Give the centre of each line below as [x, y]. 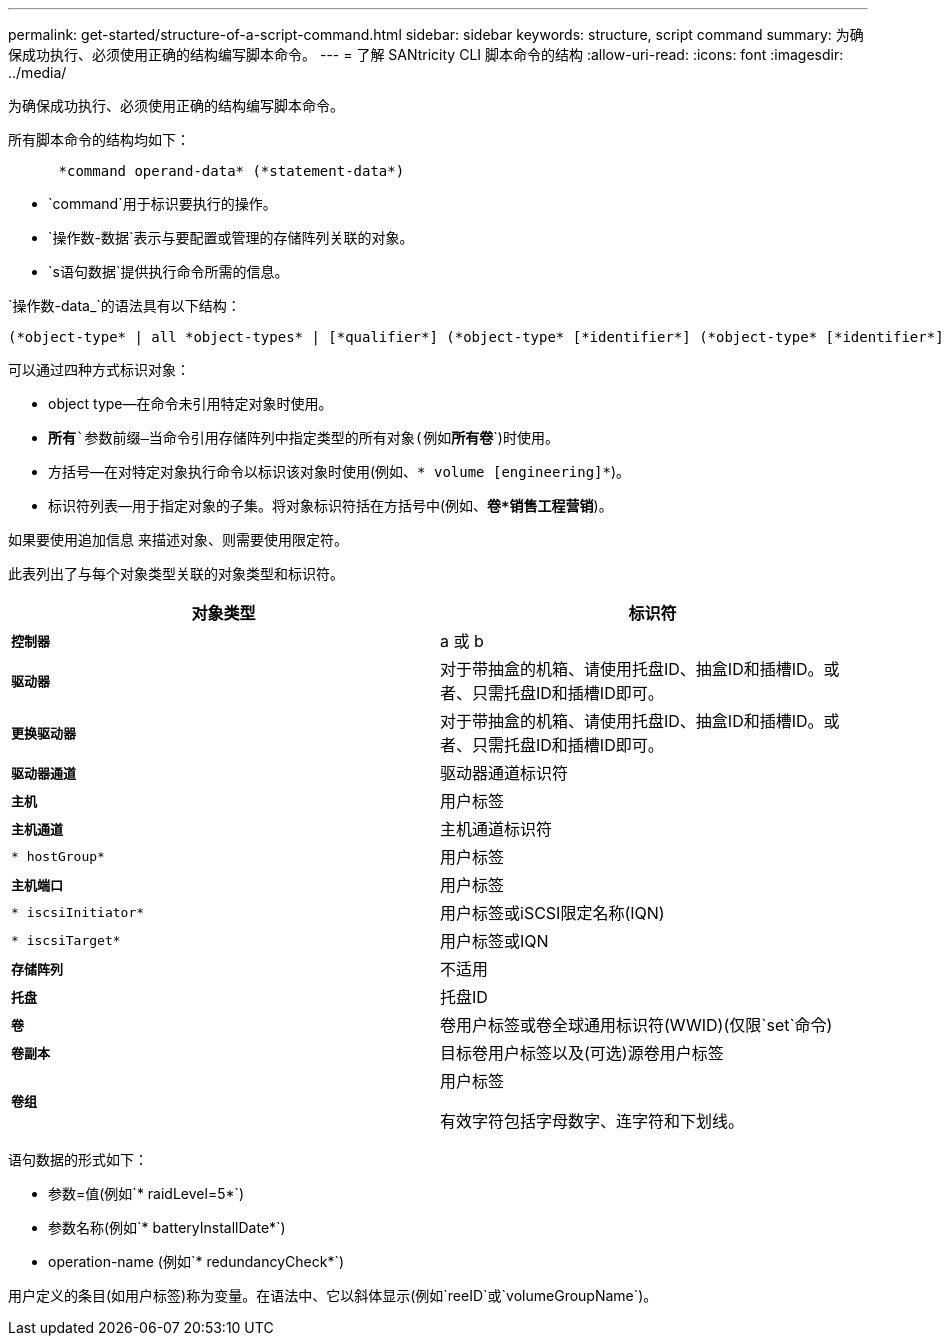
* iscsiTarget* [66, 940]
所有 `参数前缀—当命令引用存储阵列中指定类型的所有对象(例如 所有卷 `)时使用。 [303, 437]
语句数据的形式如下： [78, 1159]
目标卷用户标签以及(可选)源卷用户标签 [582, 1053]
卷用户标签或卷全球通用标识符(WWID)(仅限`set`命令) [636, 1025]
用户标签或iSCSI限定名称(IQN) [552, 913]
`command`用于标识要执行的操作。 [162, 203]
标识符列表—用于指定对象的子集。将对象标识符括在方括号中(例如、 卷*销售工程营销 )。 [330, 505]
